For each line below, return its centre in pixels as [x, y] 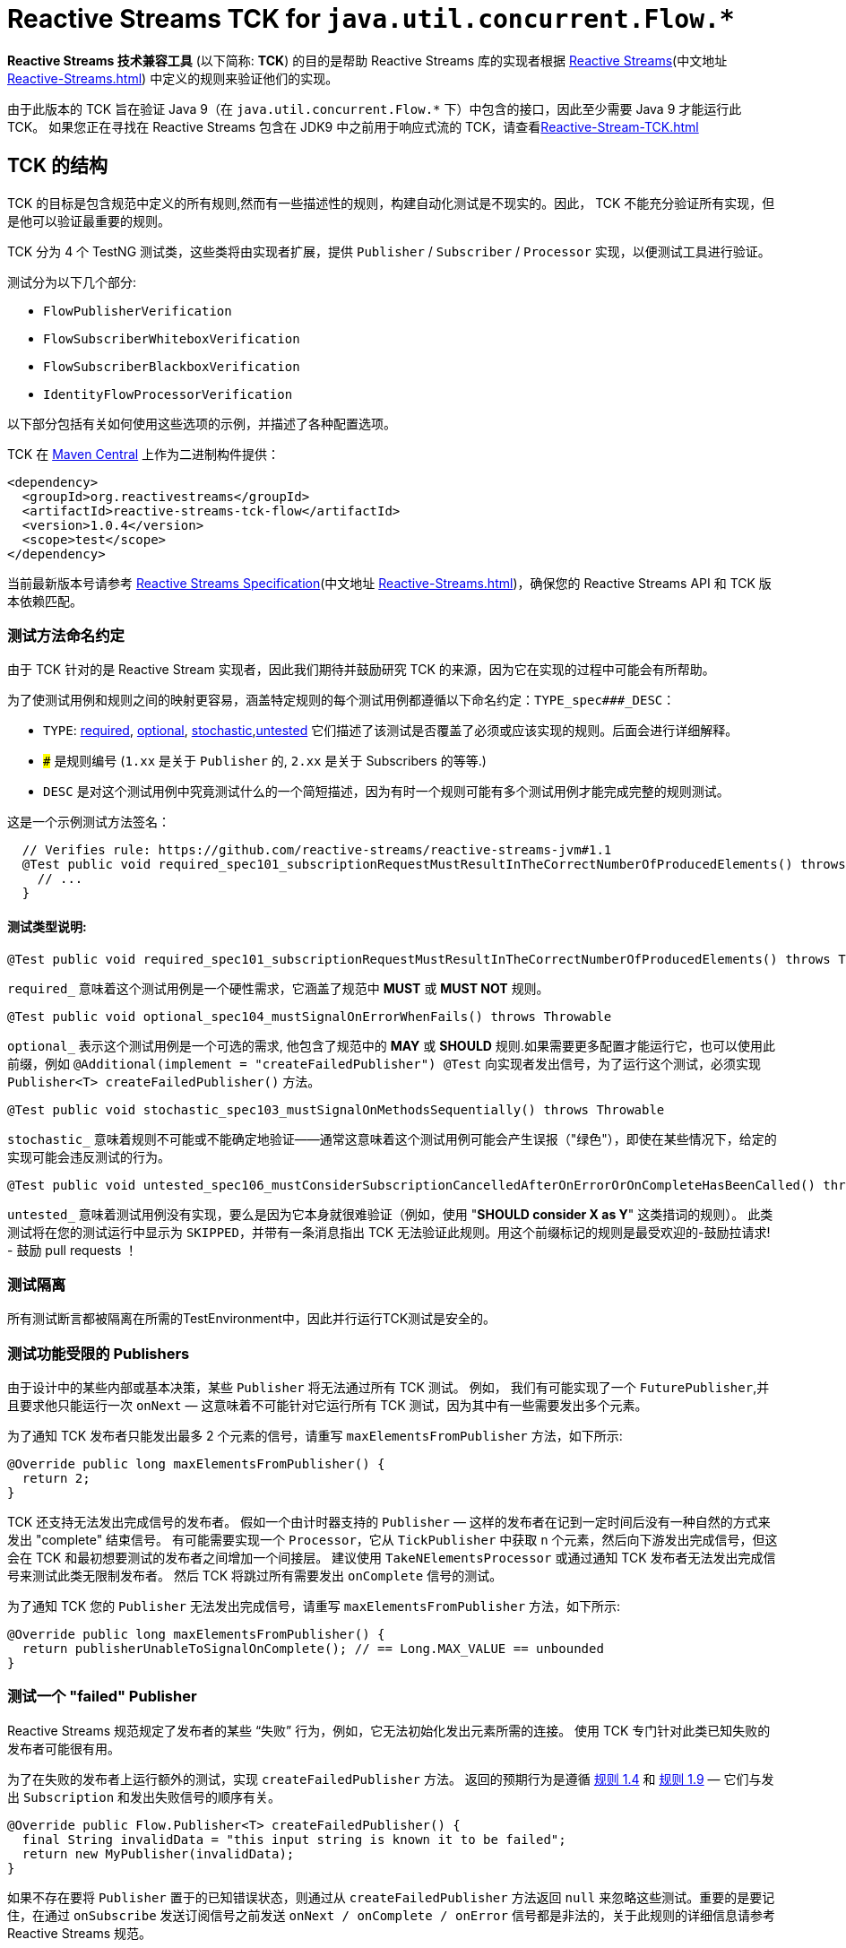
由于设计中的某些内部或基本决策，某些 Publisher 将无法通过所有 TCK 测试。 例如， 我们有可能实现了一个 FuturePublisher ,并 [388, 1388]
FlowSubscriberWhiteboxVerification [172, 338]
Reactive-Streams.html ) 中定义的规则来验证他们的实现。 [173, 78]
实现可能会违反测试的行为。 [89, 1156]
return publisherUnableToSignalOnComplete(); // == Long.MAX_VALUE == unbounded [313, 1649]
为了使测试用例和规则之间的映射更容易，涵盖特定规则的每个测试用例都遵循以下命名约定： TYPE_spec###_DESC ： [341, 700]
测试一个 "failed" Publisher [102, 1697]
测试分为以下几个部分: [72, 281]
